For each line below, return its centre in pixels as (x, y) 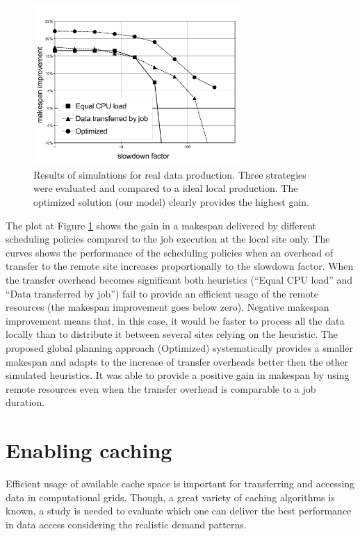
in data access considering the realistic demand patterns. (126, 524)
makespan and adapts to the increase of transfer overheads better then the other (177, 361)
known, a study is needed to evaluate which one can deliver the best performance (179, 511)
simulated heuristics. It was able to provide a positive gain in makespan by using (178, 375)
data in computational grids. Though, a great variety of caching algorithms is (170, 497)
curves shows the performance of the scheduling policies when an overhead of (170, 252)
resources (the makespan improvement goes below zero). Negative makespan (167, 307)
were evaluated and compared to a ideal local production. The (166, 188)
